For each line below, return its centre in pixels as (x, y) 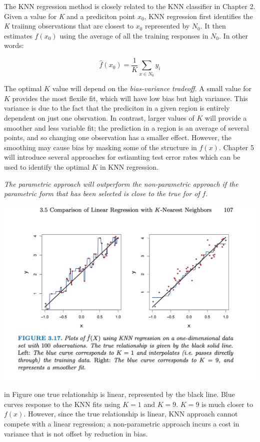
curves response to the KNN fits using (62, 404)
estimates (18, 35)
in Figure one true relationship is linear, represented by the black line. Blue (119, 394)
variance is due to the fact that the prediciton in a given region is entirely (117, 108)
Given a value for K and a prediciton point (70, 16)
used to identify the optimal (47, 166)
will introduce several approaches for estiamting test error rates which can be (122, 157)
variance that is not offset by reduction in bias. (76, 433)
